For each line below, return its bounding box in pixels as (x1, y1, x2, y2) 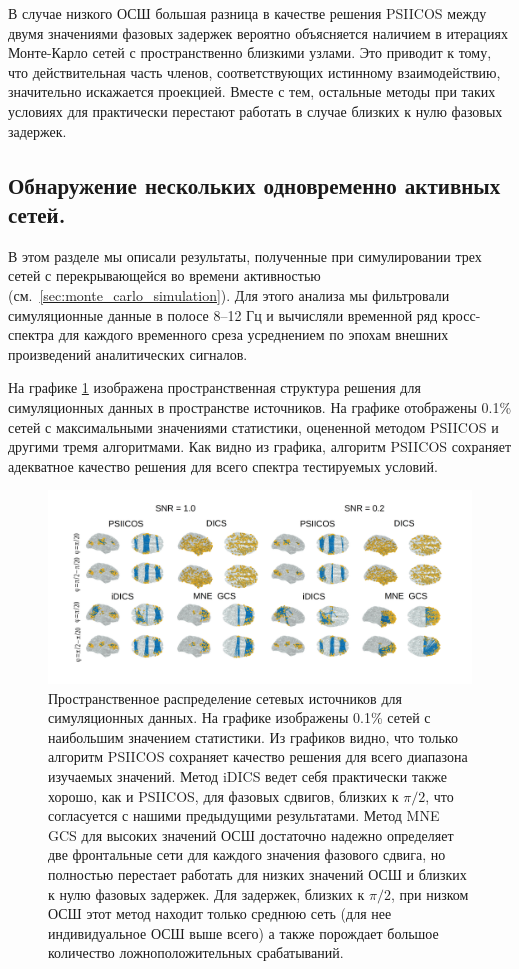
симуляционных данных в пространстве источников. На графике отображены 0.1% (8, 396, 512, 417)
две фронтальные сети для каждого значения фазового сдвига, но (48, 844, 446, 865)
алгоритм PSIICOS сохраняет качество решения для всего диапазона (48, 746, 468, 767)
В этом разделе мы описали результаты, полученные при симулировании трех (8, 245, 482, 266)
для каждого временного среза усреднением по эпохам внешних (58, 324, 449, 345)
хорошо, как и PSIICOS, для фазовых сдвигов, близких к (48, 785, 399, 806)
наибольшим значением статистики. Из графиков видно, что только (48, 726, 458, 747)
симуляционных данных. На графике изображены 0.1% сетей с (48, 707, 431, 728)
